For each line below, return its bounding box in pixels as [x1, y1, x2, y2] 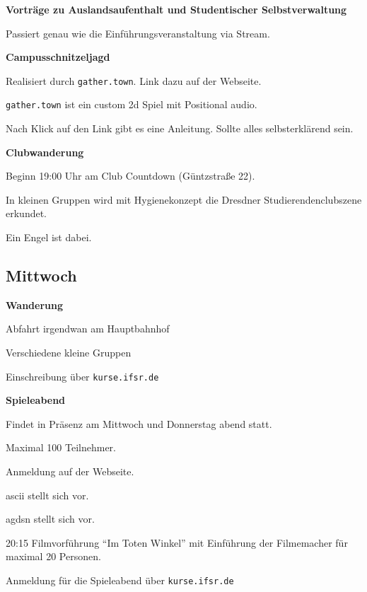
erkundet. [6, 206, 47, 221]
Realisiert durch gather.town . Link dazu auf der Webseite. [6, 73, 262, 88]
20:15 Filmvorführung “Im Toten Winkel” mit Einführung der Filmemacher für [6, 535, 348, 550]
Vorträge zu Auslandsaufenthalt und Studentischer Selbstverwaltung [6, 2, 347, 16]
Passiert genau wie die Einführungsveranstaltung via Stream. [6, 25, 270, 40]
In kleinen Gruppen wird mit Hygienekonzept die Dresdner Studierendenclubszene [6, 192, 362, 207]
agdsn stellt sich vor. [6, 511, 95, 526]
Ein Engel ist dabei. [6, 230, 92, 245]
